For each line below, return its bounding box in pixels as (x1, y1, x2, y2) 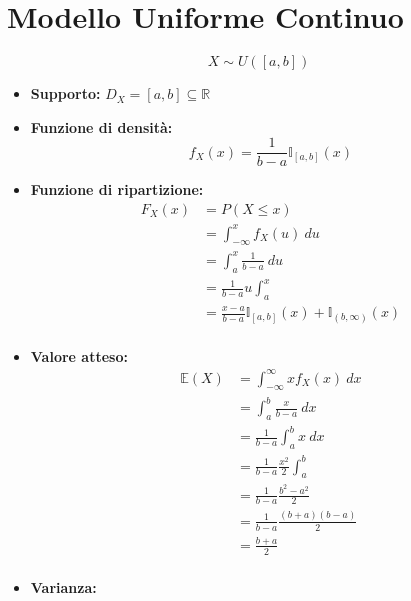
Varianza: (30, 576, 97, 597)
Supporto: (30, 83, 101, 104)
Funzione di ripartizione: (30, 179, 204, 200)
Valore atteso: (30, 345, 128, 366)
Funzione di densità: (30, 116, 173, 137)
